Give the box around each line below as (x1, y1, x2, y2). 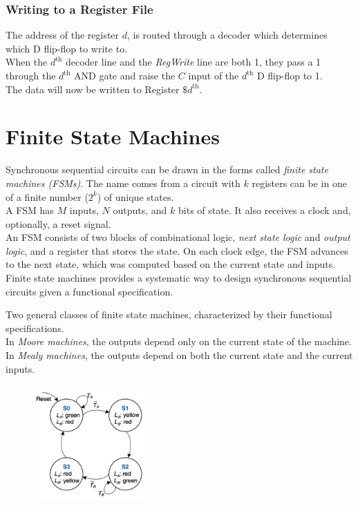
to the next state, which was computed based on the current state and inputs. (6, 257, 336, 271)
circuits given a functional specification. (6, 284, 173, 298)
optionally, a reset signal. (6, 216, 111, 231)
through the (6, 68, 56, 82)
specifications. (6, 320, 64, 335)
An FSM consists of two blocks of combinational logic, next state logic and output (6, 230, 350, 244)
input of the (188, 68, 239, 82)
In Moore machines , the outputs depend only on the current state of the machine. (6, 334, 352, 349)
